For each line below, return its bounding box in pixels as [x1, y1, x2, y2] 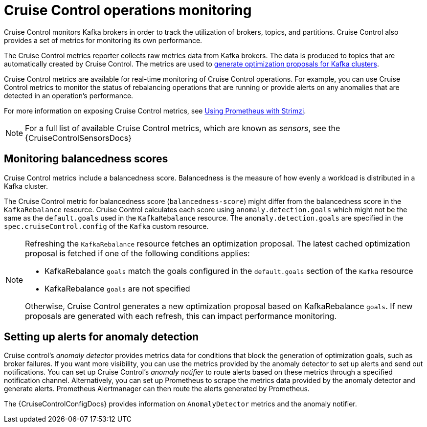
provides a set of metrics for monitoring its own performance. [4, 36, 202, 45]
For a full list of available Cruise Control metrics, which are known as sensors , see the [25, 123, 340, 133]
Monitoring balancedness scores [4, 153, 168, 165]
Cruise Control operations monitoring [4, 2, 252, 19]
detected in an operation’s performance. [4, 91, 134, 100]
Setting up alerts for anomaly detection [4, 331, 199, 343]
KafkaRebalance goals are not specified [45, 283, 190, 293]
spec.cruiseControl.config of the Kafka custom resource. [4, 222, 209, 230]
